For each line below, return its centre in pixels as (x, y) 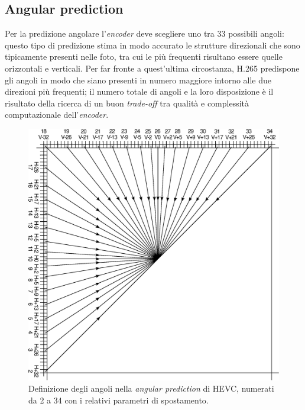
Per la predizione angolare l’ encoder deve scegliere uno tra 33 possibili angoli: (145, 33)
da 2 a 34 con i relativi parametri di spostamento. (119, 400)
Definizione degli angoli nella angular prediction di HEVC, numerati (151, 388)
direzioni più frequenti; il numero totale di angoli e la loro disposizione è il (139, 91)
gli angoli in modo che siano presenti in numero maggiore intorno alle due (138, 80)
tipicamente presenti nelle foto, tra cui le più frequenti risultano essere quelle (144, 57)
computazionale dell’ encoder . (57, 114)
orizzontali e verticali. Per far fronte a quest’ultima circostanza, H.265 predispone (152, 68)
